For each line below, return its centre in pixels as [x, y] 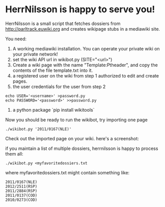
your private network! [35, 54]
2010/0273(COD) [21, 200]
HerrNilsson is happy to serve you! [80, 9]
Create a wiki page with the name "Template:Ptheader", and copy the [85, 65]
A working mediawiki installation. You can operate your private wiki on [86, 48]
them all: [14, 153]
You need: [16, 39]
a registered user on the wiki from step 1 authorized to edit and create [86, 75]
